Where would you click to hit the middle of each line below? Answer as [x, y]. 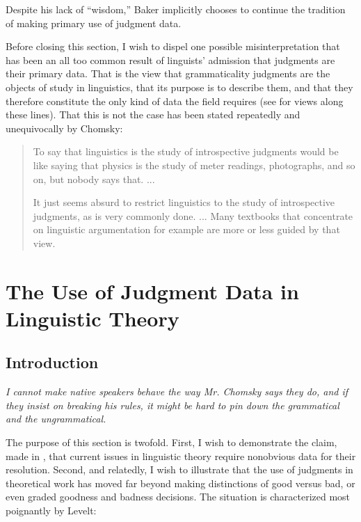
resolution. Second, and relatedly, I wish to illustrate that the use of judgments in [179, 469]
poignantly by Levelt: [51, 511]
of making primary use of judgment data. [94, 23]
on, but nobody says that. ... [94, 179]
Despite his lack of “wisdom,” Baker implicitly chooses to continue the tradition [176, 9]
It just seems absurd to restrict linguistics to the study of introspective [184, 202]
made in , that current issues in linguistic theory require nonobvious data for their [181, 456]
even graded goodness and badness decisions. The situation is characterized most [178, 497]
